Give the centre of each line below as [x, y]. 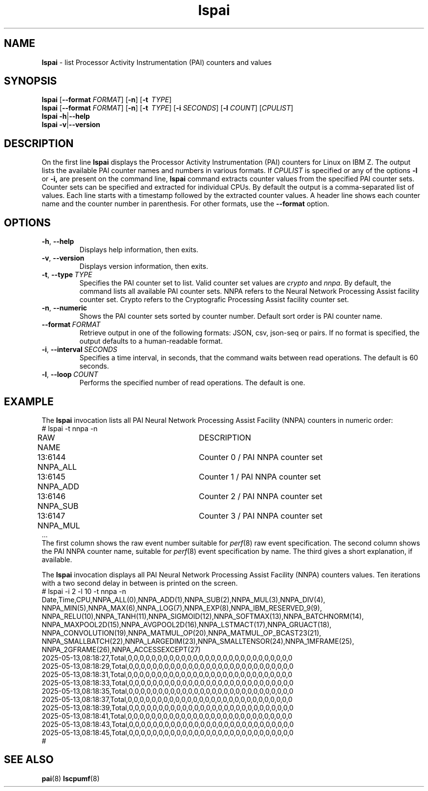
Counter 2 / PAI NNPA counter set [261, 496]
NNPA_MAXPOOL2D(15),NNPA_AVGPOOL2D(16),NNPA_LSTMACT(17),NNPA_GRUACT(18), [187, 624]
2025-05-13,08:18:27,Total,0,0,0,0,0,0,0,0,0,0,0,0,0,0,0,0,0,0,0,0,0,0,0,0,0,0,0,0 [167, 658]
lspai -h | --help [66, 116]
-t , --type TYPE [67, 275]
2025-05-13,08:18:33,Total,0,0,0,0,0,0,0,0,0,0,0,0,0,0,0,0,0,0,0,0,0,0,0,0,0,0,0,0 [168, 682]
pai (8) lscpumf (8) [71, 778]
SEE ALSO [29, 760]
